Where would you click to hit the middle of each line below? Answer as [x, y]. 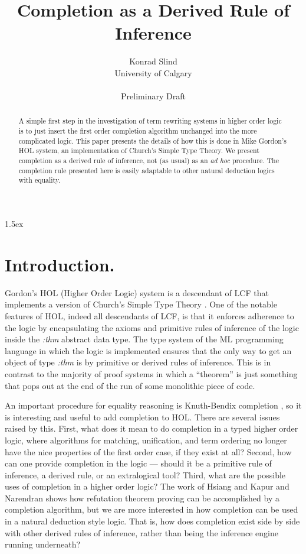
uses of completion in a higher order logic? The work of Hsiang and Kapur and [147, 486]
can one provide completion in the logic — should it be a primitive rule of [138, 463]
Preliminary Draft [153, 96]
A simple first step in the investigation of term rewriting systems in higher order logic [150, 121]
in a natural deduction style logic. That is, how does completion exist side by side [152, 521]
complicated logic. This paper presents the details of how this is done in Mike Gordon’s [152, 140]
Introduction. [60, 264]
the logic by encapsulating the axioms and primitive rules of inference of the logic [152, 327]
